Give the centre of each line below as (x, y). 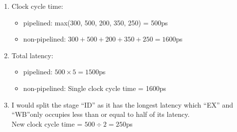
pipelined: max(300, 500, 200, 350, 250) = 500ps (95, 22)
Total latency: (32, 55)
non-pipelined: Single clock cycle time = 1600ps (95, 88)
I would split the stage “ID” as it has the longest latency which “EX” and (122, 104)
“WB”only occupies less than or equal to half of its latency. (101, 114)
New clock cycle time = (47, 123)
